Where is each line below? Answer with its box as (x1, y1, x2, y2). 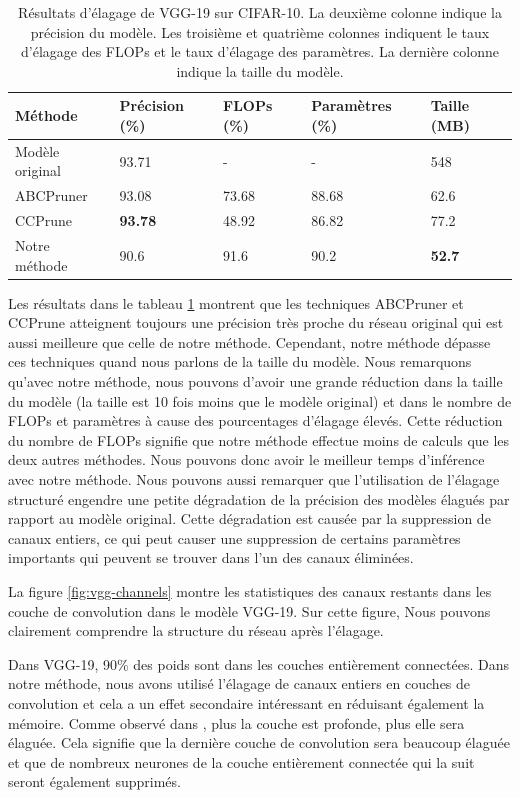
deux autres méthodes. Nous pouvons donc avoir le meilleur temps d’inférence (8, 449, 485, 470)
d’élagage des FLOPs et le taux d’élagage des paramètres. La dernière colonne (21, 41, 499, 62)
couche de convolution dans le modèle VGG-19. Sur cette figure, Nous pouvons (8, 600, 491, 621)
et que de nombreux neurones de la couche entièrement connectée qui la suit (8, 751, 475, 772)
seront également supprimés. (8, 771, 181, 792)
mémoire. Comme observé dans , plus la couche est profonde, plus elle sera (8, 712, 465, 733)
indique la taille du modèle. (176, 60, 344, 81)
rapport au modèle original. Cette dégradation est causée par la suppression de (8, 508, 491, 529)
